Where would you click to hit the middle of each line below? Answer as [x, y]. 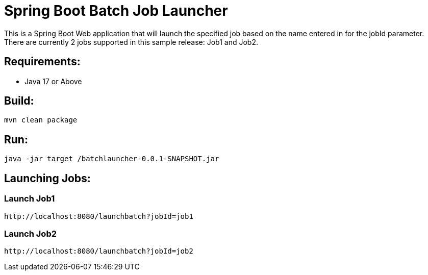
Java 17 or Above [53, 81]
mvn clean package [41, 120]
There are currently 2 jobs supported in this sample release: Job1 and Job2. [131, 42]
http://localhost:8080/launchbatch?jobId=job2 [99, 251]
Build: [19, 101]
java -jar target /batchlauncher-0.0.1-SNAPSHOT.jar [112, 159]
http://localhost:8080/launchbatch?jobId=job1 [99, 216]
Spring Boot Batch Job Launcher [116, 11]
